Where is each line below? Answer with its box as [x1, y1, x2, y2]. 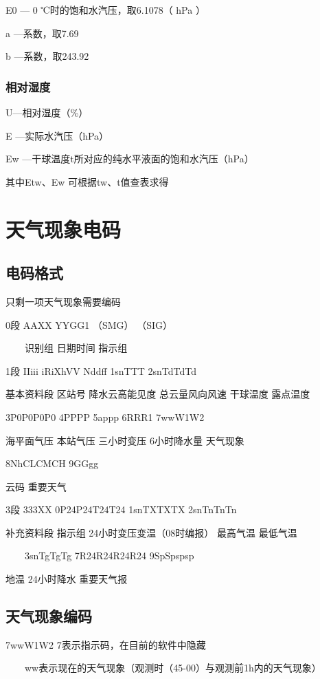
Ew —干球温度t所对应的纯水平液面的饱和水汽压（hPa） [5, 151, 254, 166]
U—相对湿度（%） [5, 105, 89, 119]
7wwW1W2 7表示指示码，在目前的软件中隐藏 [5, 637, 206, 651]
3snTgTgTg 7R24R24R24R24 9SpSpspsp [24, 548, 194, 563]
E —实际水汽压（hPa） [5, 128, 109, 142]
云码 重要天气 [5, 479, 67, 493]
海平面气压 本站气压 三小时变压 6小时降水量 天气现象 [5, 433, 244, 447]
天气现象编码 [5, 605, 92, 627]
